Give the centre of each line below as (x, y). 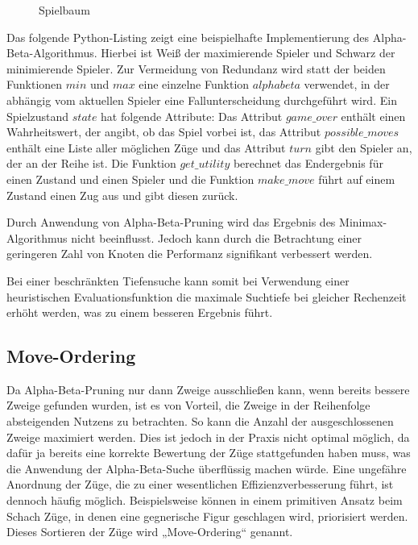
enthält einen (373, 116)
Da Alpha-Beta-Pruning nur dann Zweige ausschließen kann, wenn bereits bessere (208, 389)
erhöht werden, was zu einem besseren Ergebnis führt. (140, 312)
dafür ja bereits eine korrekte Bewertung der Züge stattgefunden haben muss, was (209, 453)
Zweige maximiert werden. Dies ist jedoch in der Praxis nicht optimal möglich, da (208, 437)
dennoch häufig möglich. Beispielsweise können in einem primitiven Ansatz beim (205, 500)
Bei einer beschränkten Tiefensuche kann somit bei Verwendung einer (178, 280)
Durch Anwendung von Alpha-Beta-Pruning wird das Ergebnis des (171, 222)
